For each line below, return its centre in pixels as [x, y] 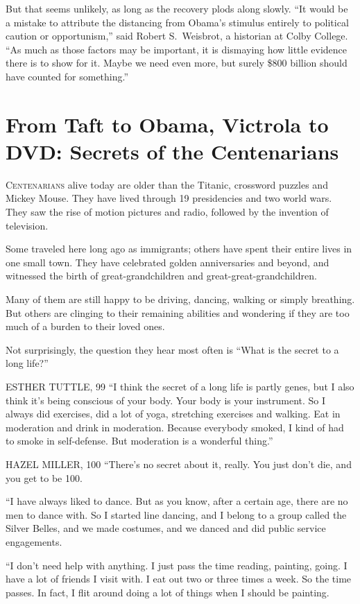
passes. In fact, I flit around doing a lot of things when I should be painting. [168, 592]
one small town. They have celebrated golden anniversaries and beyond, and [168, 262]
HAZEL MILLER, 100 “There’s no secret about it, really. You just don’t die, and [179, 464]
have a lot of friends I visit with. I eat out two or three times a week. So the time [179, 579]
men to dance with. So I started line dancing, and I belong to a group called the [176, 514]
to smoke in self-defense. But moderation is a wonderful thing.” [139, 441]
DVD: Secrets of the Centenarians [172, 151]
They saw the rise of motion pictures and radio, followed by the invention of [167, 212]
